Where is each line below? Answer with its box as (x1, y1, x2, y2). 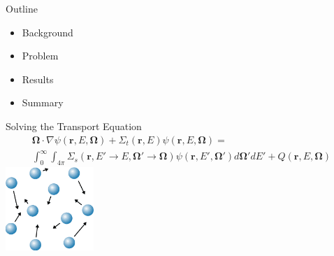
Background (22, 24, 73, 39)
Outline (6, 1, 38, 15)
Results (22, 71, 54, 86)
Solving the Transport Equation (6, 118, 142, 133)
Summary (22, 95, 64, 110)
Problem (22, 48, 59, 63)
